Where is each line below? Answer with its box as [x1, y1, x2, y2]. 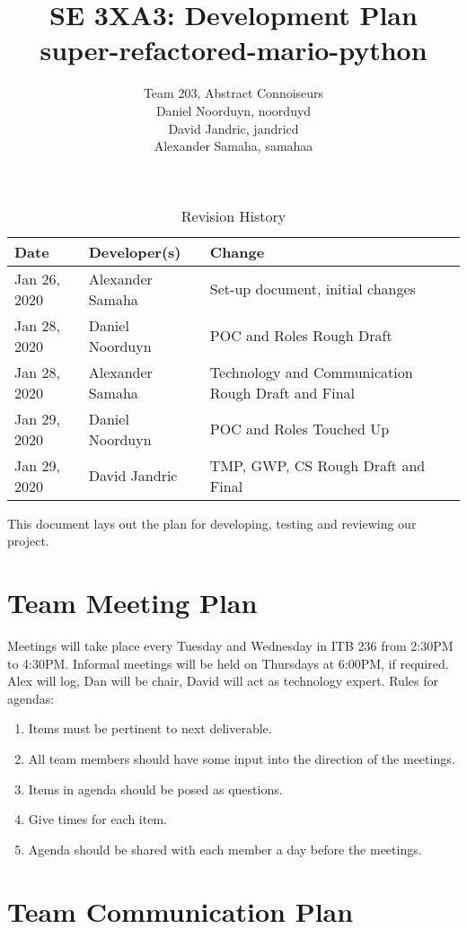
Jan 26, [14, 267, 60, 289]
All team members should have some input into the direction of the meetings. [28, 749, 455, 767]
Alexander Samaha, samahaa [154, 136, 313, 155]
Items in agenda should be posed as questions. [28, 779, 283, 798]
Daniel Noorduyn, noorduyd [155, 101, 312, 119]
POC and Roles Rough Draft [209, 325, 392, 346]
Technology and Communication [209, 361, 413, 382]
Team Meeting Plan [7, 584, 258, 621]
